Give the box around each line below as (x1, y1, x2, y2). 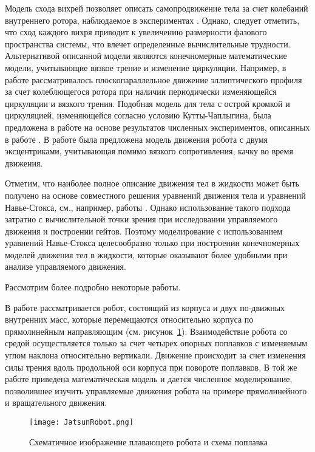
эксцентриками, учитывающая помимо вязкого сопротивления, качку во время (5, 145, 293, 157)
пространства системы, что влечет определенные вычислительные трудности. (5, 37, 291, 50)
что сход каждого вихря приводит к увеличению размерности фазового (5, 26, 267, 38)
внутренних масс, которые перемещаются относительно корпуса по (5, 313, 254, 326)
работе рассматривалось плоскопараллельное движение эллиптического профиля (5, 73, 302, 86)
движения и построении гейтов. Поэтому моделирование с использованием (5, 224, 283, 237)
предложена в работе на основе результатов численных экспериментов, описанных (5, 120, 310, 133)
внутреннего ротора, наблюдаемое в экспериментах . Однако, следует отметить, (5, 13, 300, 26)
